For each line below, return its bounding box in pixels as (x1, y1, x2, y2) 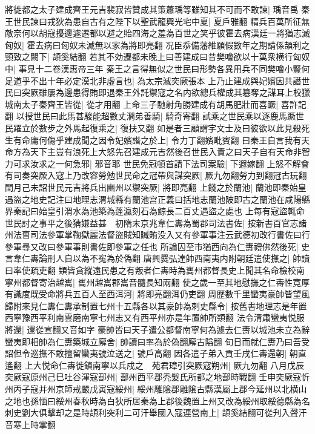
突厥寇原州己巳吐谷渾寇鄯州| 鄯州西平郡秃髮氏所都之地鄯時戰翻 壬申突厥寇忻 (5, 370, 310, 383)
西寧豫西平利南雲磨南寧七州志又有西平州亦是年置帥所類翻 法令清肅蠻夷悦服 (5, 311, 305, 324)
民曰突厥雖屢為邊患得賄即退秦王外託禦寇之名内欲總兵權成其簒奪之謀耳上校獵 (5, 86, 310, 99)
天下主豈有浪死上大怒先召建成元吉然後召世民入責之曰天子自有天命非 (30, 145, 302, 158)
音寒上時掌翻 (5, 418, 56, 430)
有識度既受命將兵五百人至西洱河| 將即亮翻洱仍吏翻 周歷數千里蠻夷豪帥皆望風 (5, 288, 310, 300)
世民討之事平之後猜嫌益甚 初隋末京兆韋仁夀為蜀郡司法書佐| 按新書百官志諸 (5, 216, 307, 229)
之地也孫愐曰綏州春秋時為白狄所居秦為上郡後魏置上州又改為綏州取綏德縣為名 (5, 394, 310, 407)
